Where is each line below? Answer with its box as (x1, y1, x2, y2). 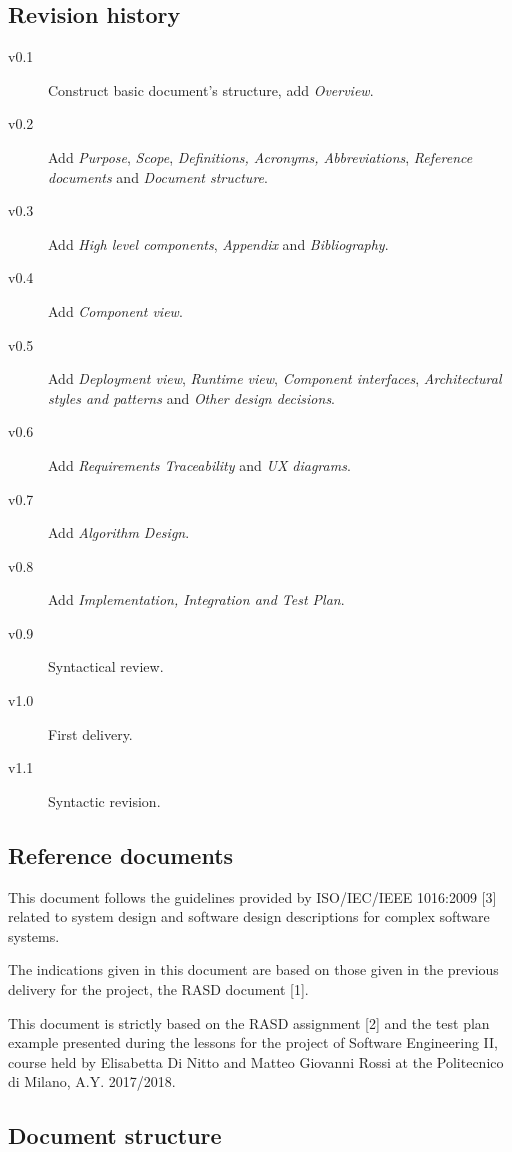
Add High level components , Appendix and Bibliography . (48, 233, 389, 254)
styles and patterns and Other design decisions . (48, 387, 336, 408)
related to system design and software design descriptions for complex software (8, 906, 490, 927)
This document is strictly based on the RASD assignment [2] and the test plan (8, 1012, 490, 1033)
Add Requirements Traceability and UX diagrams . (48, 454, 351, 475)
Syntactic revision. (48, 790, 161, 811)
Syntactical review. (48, 656, 164, 677)
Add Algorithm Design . (48, 522, 190, 543)
